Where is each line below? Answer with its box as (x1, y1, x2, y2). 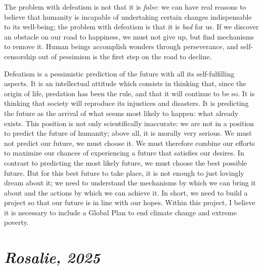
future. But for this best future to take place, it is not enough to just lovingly (4, 167, 244, 178)
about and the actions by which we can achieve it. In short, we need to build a (4, 187, 248, 198)
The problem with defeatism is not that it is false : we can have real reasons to (4, 2, 246, 12)
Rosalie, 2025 (4, 247, 101, 268)
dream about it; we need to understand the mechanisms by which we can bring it (4, 177, 256, 188)
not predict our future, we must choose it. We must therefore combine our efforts (4, 137, 255, 148)
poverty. (4, 217, 29, 227)
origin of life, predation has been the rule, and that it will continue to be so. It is (4, 88, 255, 98)
